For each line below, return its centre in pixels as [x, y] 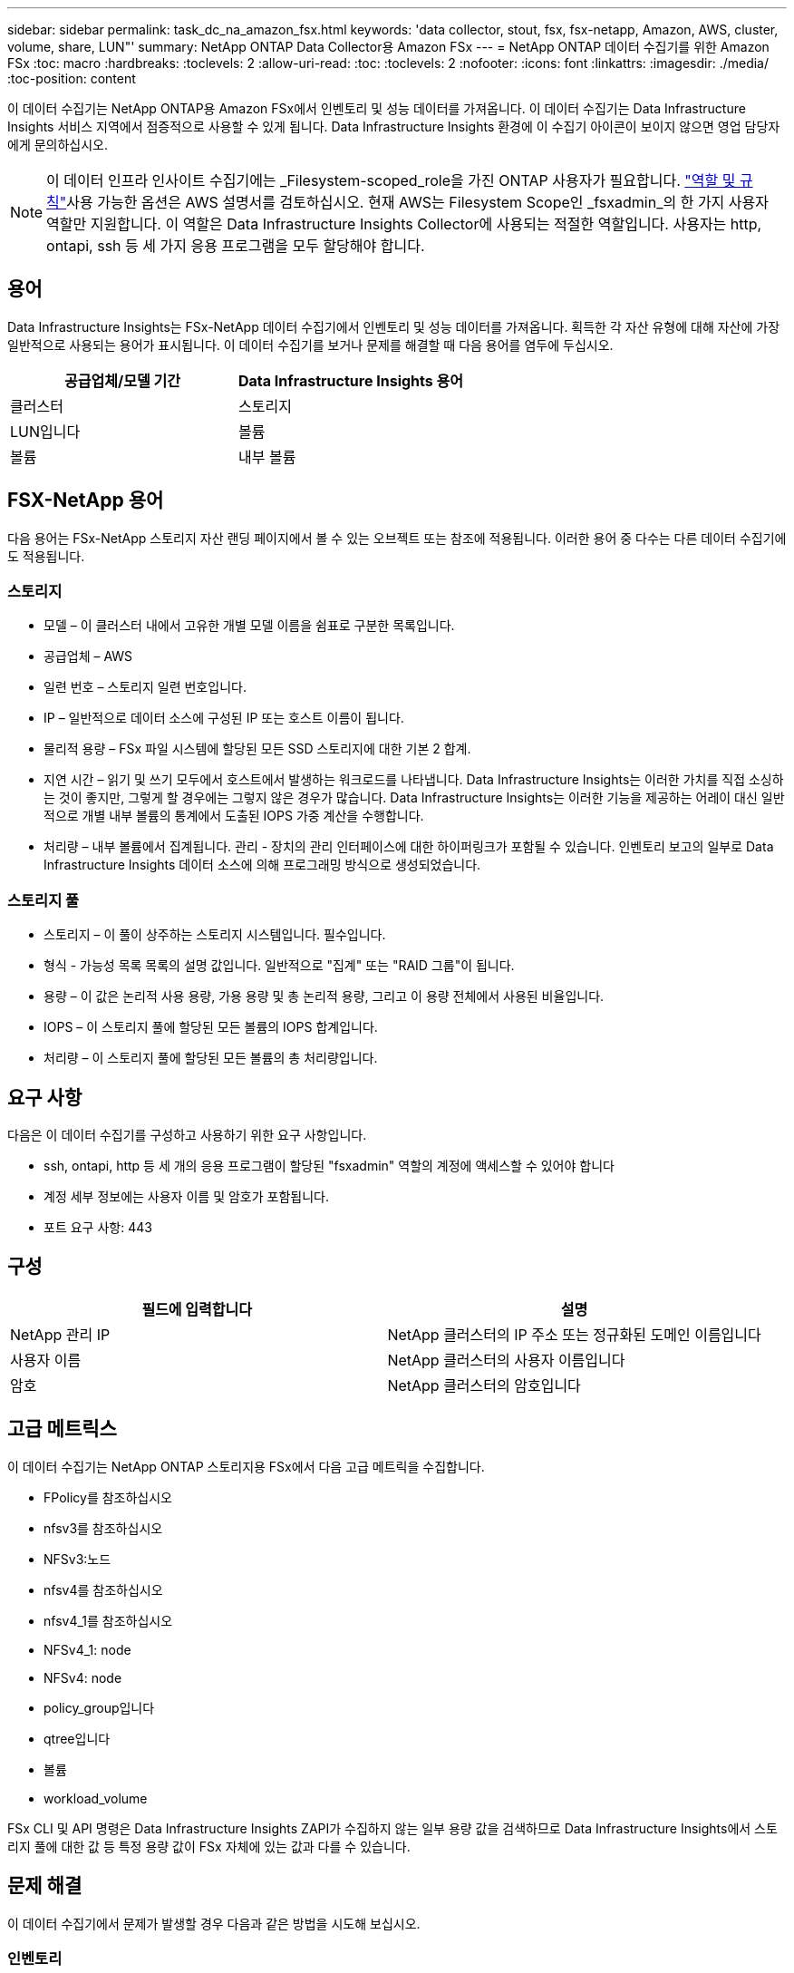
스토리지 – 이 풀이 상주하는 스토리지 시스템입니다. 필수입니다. [215, 935]
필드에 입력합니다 [197, 1309]
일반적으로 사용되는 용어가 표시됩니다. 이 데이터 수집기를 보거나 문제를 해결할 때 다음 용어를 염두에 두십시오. [310, 345]
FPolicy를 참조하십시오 [108, 1497]
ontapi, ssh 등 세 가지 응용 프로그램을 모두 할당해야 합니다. [236, 246]
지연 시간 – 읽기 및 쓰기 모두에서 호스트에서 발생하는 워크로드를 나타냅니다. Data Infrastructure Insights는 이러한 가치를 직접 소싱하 [414, 780]
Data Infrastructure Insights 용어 [351, 380]
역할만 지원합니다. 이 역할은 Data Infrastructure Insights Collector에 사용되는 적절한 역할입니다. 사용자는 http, [404, 224]
